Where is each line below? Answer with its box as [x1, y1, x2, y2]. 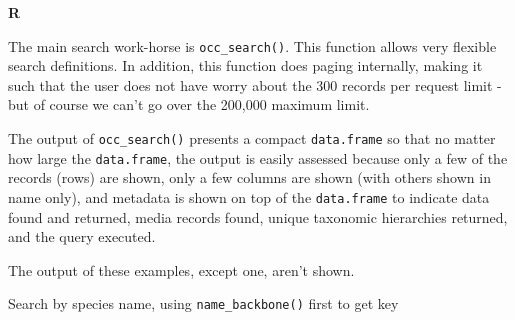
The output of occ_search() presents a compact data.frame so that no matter [8, 128, 496, 149]
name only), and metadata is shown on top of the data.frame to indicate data [8, 186, 490, 207]
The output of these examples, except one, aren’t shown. [8, 259, 355, 280]
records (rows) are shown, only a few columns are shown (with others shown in [8, 167, 491, 188]
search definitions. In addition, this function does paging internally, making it [8, 55, 483, 76]
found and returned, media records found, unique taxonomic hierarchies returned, [8, 206, 508, 227]
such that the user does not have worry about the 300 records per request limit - [8, 74, 502, 95]
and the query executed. [8, 226, 156, 247]
